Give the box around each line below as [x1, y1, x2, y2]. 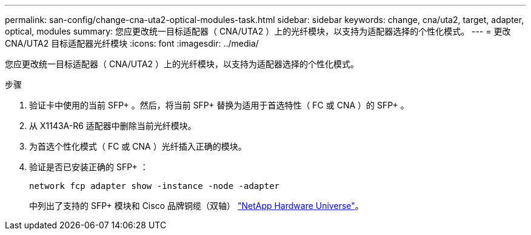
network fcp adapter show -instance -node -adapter [29, 181, 280, 191]
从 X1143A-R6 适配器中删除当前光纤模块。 [29, 121, 196, 131]
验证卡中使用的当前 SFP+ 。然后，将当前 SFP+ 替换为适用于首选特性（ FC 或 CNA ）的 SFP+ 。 [29, 100, 409, 110]
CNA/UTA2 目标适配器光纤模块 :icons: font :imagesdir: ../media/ [5, 38, 259, 48]
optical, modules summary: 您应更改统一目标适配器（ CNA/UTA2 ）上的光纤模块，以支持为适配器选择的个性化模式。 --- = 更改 [5, 26, 511, 36]
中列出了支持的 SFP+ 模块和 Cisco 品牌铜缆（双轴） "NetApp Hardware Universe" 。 [29, 200, 364, 211]
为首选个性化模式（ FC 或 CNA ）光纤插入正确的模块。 [29, 141, 247, 151]
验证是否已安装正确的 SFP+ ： [29, 162, 149, 172]
